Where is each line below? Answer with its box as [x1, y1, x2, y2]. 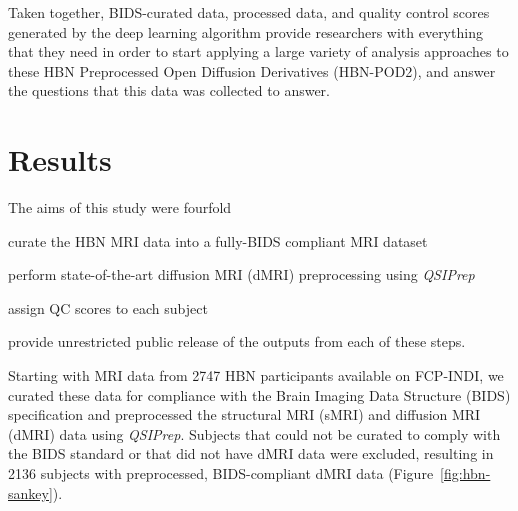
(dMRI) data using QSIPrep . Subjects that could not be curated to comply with [8, 423, 501, 444]
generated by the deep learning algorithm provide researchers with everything [8, 21, 483, 42]
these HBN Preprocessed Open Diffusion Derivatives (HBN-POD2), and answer [8, 60, 496, 81]
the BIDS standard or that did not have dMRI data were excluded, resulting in [8, 443, 494, 464]
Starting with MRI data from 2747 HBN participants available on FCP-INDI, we [8, 365, 504, 386]
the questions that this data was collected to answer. [8, 80, 330, 101]
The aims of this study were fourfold [8, 197, 232, 218]
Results [8, 139, 112, 180]
